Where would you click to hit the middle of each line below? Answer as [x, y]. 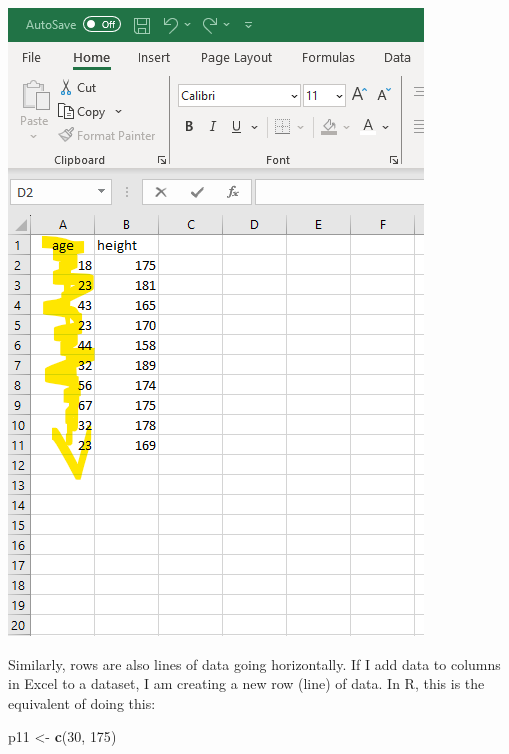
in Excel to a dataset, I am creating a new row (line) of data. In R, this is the [246, 683]
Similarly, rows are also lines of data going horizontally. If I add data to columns [254, 663]
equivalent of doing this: [82, 702]
